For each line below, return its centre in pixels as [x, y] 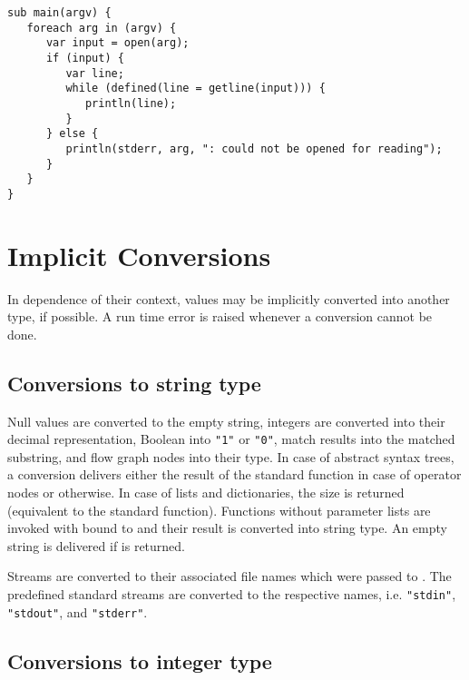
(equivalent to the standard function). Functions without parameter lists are [219, 510]
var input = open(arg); [117, 43]
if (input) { [85, 58]
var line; [95, 73]
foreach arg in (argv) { [102, 28]
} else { [72, 134]
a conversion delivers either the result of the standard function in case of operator [234, 474]
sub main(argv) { [59, 13]
